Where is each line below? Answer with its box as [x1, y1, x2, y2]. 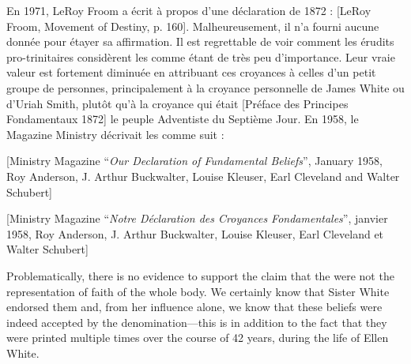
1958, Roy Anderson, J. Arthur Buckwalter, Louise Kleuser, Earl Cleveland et [6, 225, 384, 242]
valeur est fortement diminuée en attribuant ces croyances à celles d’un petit [6, 64, 376, 81]
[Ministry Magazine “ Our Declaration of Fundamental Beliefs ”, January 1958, [6, 152, 383, 169]
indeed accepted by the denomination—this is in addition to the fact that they [6, 313, 387, 330]
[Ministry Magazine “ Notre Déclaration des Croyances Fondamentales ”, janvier [6, 210, 388, 227]
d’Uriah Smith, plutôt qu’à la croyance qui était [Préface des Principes [6, 95, 349, 111]
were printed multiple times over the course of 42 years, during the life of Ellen [6, 329, 389, 346]
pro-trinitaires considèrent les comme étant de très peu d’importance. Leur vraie [6, 48, 395, 65]
